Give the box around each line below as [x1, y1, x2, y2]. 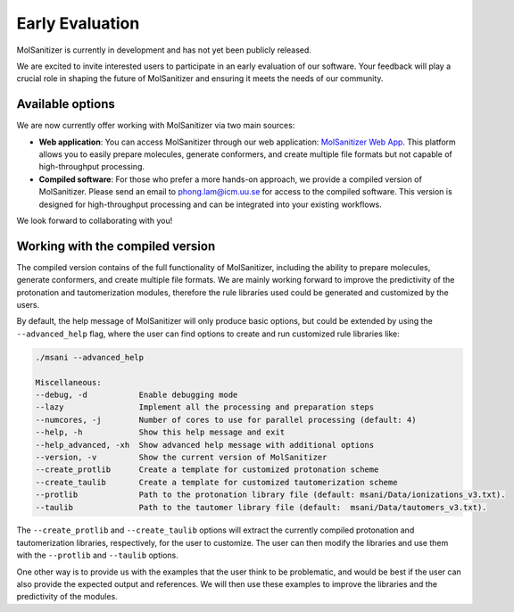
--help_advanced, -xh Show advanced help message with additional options [35, 440, 375, 450]
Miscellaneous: [35, 377, 102, 387]
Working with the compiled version [16, 238, 216, 253]
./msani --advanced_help [35, 352, 145, 362]
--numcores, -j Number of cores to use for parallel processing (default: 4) [35, 415, 417, 425]
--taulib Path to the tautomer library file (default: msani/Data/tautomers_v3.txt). [35, 502, 487, 512]
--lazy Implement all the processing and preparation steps [35, 402, 375, 412]
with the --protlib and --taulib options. [16, 550, 178, 561]
